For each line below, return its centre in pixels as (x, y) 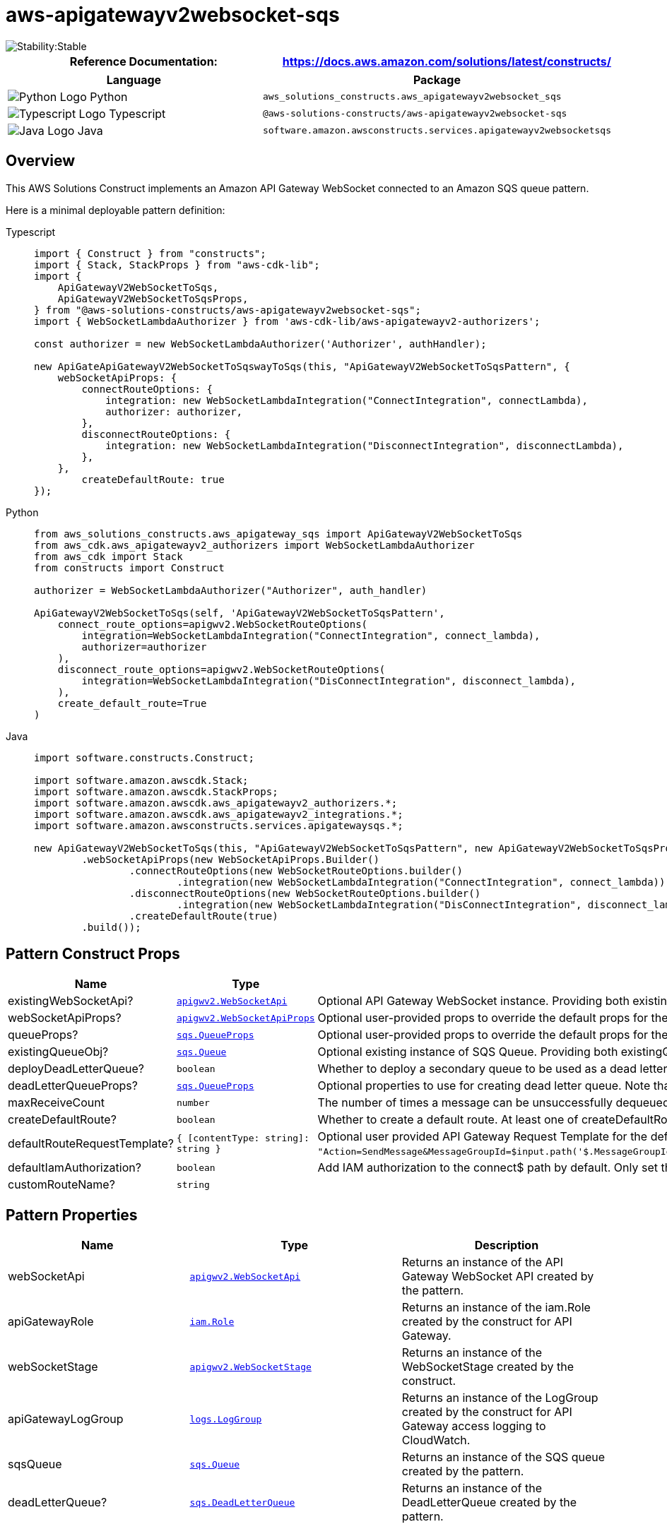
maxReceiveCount (56, 1103)
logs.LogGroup (226, 1419)
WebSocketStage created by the (488, 1367)
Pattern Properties (72, 1215)
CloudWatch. (436, 1440)
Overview (41, 161)
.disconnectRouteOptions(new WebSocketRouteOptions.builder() (305, 893)
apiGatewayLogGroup (66, 1419)
